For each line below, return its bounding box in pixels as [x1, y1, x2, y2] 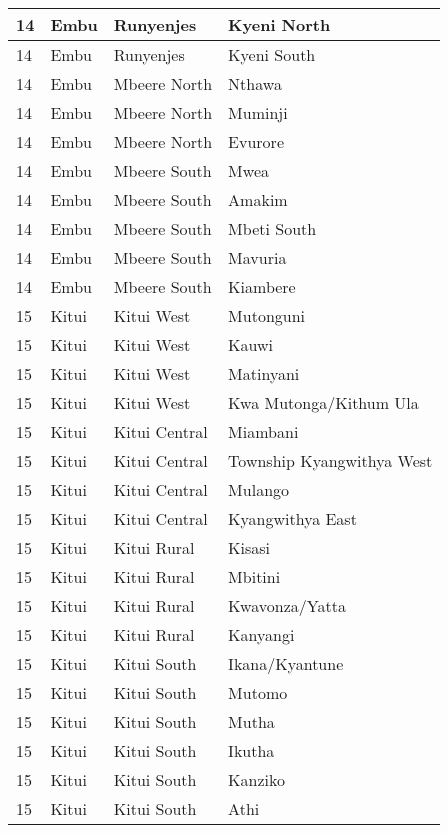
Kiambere [228, 275, 296, 298]
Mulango [228, 478, 290, 501]
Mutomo [228, 681, 288, 704]
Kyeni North [228, 13, 331, 36]
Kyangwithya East [228, 507, 357, 530]
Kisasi [228, 536, 271, 559]
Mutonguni [228, 304, 306, 327]
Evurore [228, 130, 284, 153]
